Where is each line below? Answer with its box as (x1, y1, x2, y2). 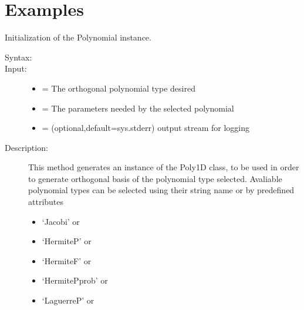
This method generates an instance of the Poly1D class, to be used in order (28, 161, 299, 173)
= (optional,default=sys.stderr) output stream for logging (42, 122, 250, 134)
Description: (5, 141, 48, 153)
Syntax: (5, 50, 32, 63)
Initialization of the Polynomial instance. (5, 31, 151, 43)
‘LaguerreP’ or (42, 294, 94, 306)
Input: (5, 62, 27, 75)
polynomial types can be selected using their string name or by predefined (28, 184, 295, 196)
